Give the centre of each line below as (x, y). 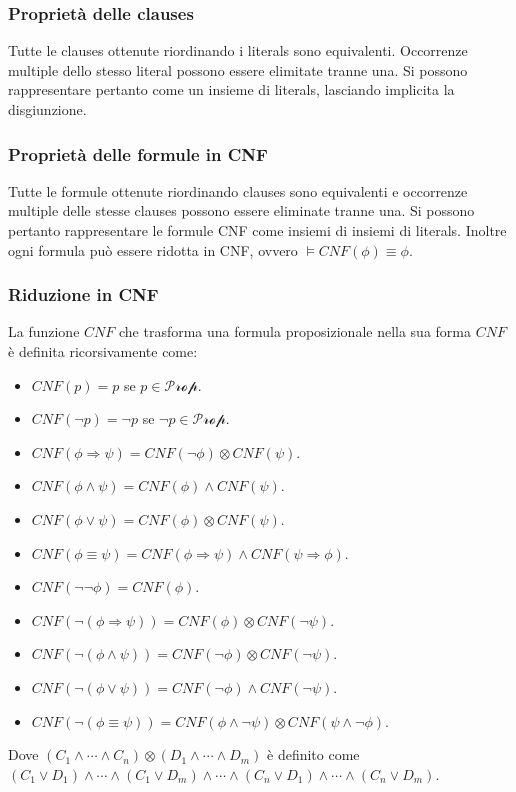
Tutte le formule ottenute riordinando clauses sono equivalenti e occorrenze (238, 190)
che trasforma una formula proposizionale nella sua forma (294, 331)
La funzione (44, 331)
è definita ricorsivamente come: (103, 351)
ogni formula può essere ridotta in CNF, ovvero (153, 249)
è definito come (313, 754)
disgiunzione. (47, 109)
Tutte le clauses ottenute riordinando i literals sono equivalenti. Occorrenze (238, 50)
